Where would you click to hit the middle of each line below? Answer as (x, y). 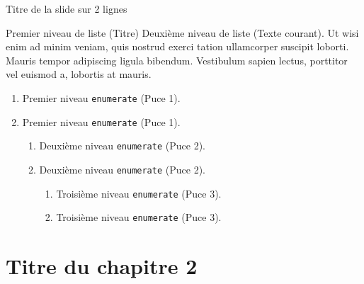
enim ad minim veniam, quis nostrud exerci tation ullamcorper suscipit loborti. (177, 46)
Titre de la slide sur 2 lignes (67, 8)
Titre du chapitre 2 (102, 266)
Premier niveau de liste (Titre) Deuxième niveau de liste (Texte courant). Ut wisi (182, 32)
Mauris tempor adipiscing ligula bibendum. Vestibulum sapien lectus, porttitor (177, 60)
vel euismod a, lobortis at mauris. (79, 74)
